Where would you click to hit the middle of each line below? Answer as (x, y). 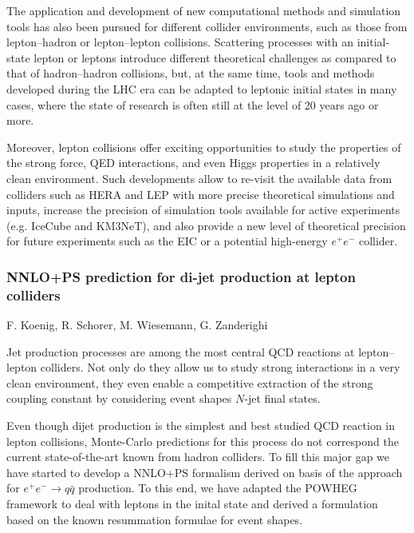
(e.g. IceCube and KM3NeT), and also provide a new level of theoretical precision (206, 225)
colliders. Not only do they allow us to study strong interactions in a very (220, 367)
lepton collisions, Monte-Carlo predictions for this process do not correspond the (203, 441)
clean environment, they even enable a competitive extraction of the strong (190, 382)
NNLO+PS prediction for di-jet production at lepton (181, 276)
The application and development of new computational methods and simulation (204, 10)
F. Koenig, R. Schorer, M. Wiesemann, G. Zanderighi (137, 325)
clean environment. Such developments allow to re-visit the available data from (199, 178)
